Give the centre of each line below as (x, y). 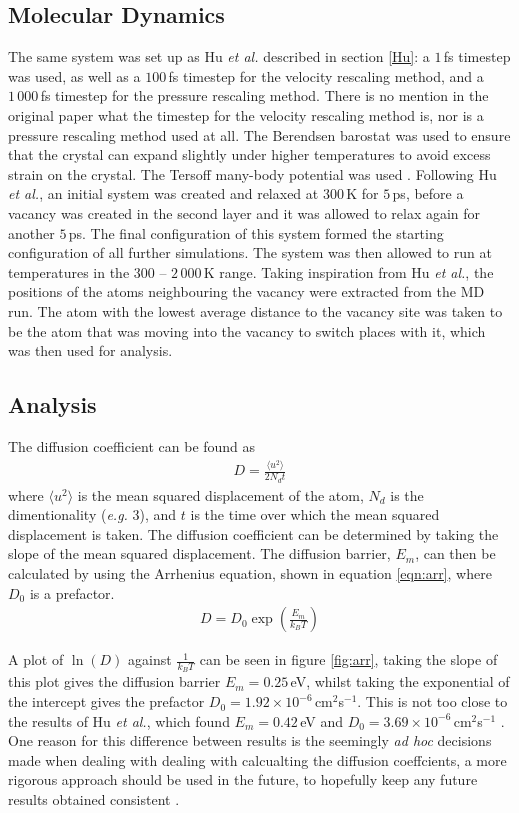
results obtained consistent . (94, 799)
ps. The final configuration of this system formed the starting (256, 232)
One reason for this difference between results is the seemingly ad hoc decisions (250, 740)
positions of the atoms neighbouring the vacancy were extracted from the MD (246, 291)
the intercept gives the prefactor (106, 701)
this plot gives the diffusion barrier (114, 681)
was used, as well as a (74, 75)
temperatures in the (69, 271)
